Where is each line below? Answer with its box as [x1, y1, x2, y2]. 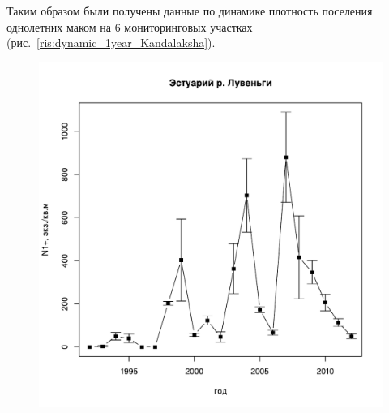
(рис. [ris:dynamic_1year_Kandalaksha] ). [6, 34, 216, 51]
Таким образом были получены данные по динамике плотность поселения [6, 2, 373, 19]
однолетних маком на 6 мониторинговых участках [6, 18, 253, 35]
